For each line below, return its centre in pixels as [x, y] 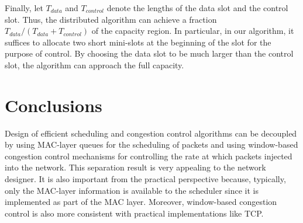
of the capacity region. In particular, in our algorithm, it [193, 31]
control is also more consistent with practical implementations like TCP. [134, 213]
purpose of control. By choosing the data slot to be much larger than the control [149, 53]
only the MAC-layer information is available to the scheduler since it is [132, 190]
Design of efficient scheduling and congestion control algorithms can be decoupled [151, 133]
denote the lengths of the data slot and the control [197, 8]
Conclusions [54, 105]
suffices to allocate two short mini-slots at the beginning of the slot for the [138, 42]
